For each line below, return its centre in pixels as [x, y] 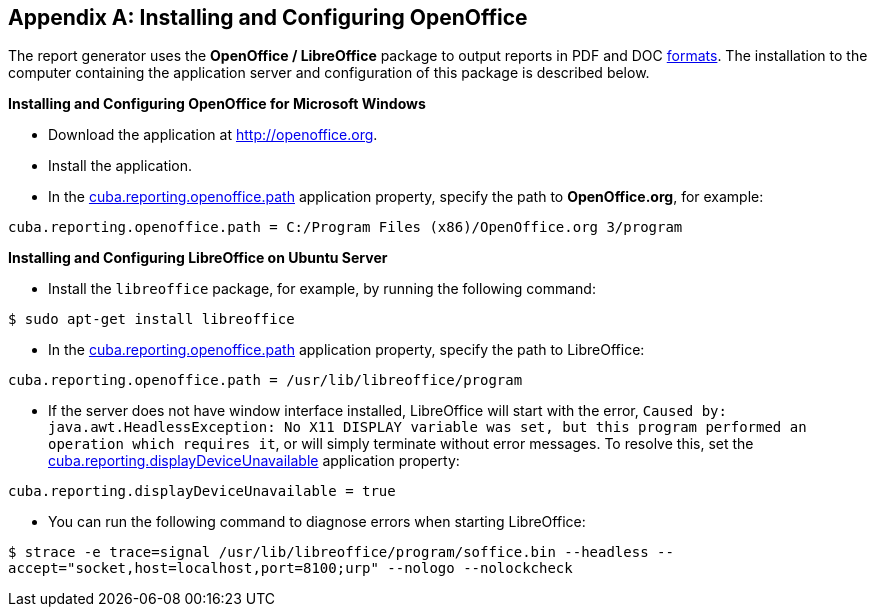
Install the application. [120, 166]
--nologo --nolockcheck [480, 568]
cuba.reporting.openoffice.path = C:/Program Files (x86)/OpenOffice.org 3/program [345, 227]
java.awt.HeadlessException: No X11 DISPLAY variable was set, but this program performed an [427, 427]
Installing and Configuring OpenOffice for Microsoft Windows [217, 104]
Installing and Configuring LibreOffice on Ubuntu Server [198, 258]
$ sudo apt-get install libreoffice [151, 319]
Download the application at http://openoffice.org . [213, 135]
